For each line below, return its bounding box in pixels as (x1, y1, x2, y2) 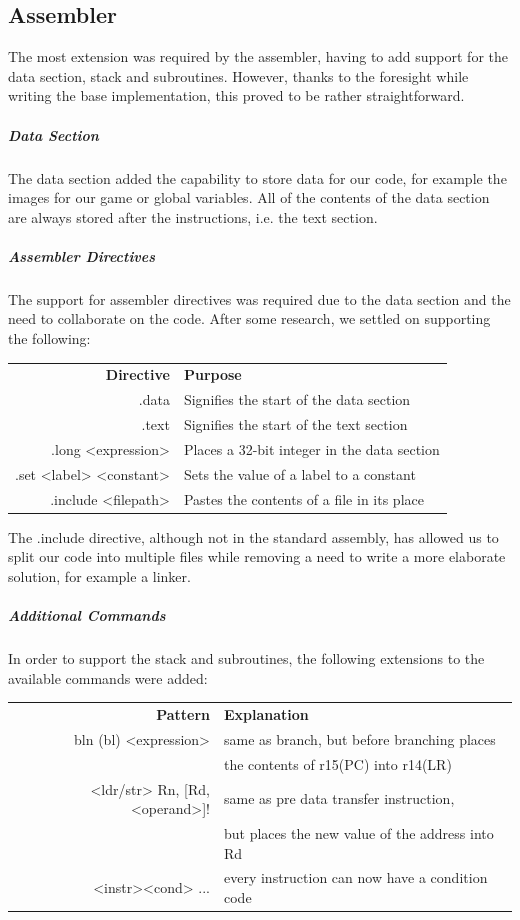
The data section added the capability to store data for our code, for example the (8, 167, 507, 188)
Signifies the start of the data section (183, 389, 411, 410)
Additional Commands (8, 605, 166, 626)
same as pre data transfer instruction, (223, 788, 455, 809)
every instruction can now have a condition (223, 867, 488, 888)
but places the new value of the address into (223, 822, 494, 843)
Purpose (183, 364, 242, 385)
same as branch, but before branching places (223, 728, 496, 749)
